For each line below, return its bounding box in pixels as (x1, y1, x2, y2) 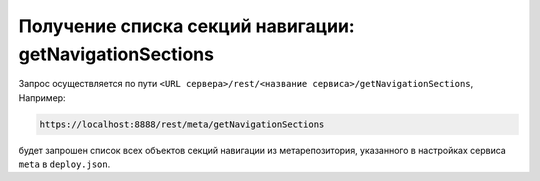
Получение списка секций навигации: (18, 15, 355, 37)
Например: (18, 91, 66, 104)
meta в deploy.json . (18, 158, 111, 170)
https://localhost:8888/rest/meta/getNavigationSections (39, 118, 325, 130)
